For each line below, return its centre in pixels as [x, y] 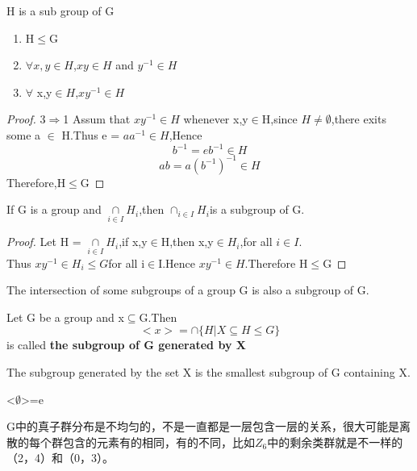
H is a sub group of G [60, 10]
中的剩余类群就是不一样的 [335, 442]
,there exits [359, 119]
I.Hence [177, 263]
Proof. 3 [26, 119]
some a [24, 134]
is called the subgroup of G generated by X [126, 345]
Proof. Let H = [44, 242]
